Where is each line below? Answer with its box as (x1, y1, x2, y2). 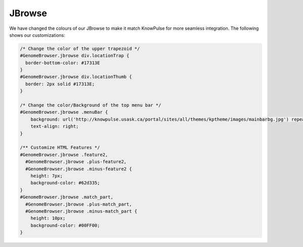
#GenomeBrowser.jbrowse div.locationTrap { (20, 53, 130, 59)
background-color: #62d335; (30, 180, 100, 186)
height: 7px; (30, 173, 63, 179)
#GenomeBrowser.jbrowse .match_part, (20, 194, 114, 200)
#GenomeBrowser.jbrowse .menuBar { (20, 109, 108, 115)
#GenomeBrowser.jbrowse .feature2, (20, 152, 108, 158)
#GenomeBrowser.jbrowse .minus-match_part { (25, 208, 137, 214)
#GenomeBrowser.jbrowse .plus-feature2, (25, 159, 127, 165)
